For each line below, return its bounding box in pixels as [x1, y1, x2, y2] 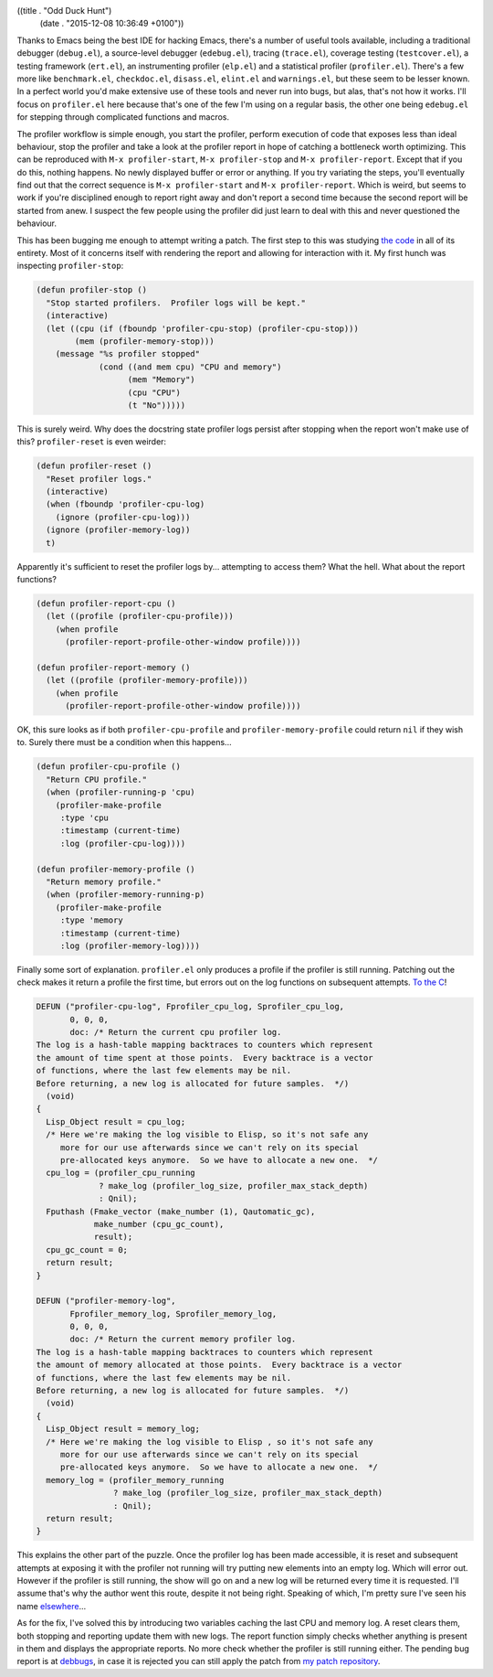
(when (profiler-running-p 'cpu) [46, 787, 195, 797]
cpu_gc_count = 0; [46, 1244, 128, 1255]
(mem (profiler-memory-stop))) [74, 336, 215, 347]
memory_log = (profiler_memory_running [46, 1475, 225, 1485]
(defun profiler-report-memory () [36, 662, 191, 672]
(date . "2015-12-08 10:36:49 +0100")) [39, 18, 184, 29]
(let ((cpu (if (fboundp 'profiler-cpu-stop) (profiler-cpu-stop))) [46, 323, 360, 334]
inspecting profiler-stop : [16, 261, 124, 272]
